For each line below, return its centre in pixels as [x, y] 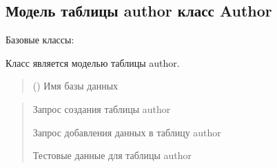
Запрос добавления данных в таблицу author [127, 132]
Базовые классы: [40, 40]
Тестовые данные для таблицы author [112, 155]
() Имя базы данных [75, 86]
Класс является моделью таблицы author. [93, 62]
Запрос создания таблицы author [102, 108]
